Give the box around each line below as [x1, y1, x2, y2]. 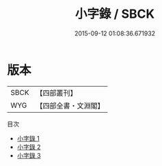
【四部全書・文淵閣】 [36, 100, 105, 110]
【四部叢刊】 [36, 88, 77, 98]
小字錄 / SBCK [75, 6, 155, 22]
